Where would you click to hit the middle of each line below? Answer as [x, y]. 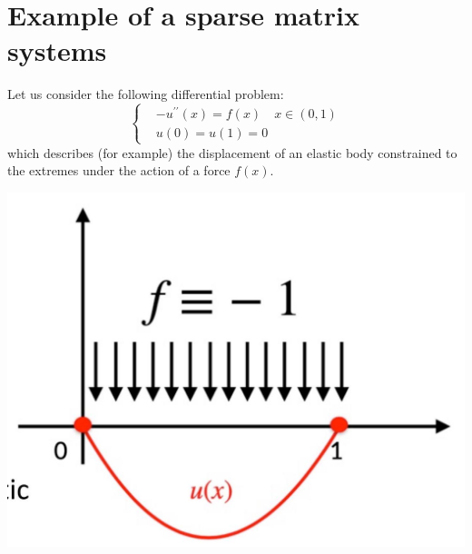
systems [57, 50]
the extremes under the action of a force [119, 170]
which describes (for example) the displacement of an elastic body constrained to [232, 152]
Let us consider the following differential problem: [146, 94]
